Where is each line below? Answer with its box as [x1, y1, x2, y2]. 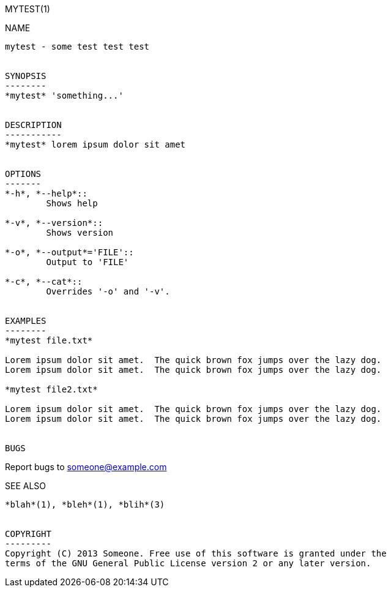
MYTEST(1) [5, 4, 50, 14]
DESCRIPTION [5, 120, 62, 130]
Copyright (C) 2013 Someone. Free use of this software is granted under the [5, 549, 387, 558]
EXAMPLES [5, 316, 47, 326]
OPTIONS [5, 169, 42, 179]
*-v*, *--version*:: [5, 218, 103, 228]
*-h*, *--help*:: [5, 189, 88, 198]
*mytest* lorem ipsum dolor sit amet [5, 140, 186, 149]
